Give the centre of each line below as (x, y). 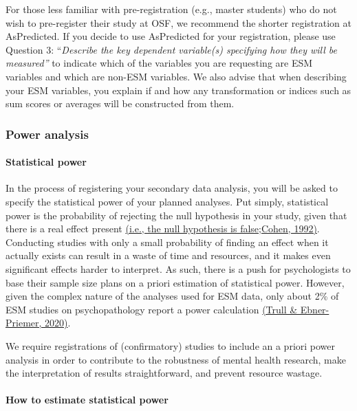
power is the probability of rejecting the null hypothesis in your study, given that (176, 215)
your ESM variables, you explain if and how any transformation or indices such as (178, 90)
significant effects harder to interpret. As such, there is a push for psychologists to (178, 268)
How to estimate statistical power (87, 400)
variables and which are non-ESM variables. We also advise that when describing (176, 76)
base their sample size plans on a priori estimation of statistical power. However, (175, 282)
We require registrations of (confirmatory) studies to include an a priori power (171, 345)
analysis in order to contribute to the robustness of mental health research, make (176, 359)
